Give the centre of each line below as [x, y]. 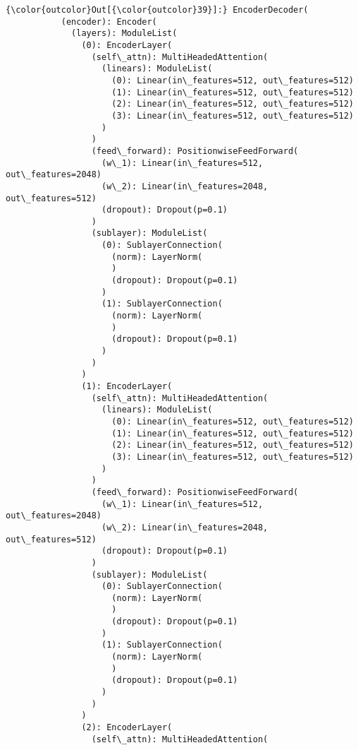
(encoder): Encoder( [109, 22]
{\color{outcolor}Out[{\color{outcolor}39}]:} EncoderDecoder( [157, 10]
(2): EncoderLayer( [127, 728]
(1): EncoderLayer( [127, 386]
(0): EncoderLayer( [127, 45]
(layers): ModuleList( [124, 34]
